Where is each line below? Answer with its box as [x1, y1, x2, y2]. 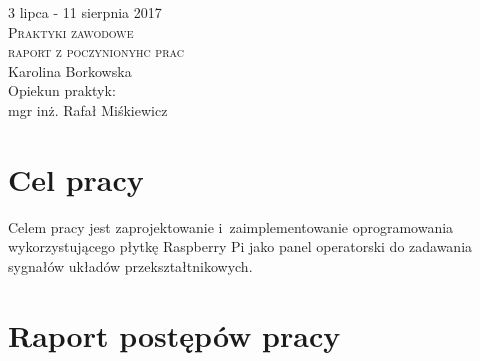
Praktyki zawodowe [8, 21, 134, 42]
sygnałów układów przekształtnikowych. [8, 255, 253, 276]
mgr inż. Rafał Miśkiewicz [8, 99, 168, 120]
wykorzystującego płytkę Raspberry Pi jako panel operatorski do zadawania [8, 236, 473, 257]
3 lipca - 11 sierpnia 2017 [8, 2, 162, 22]
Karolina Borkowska [8, 60, 132, 81]
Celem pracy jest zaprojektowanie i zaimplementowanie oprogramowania [8, 216, 454, 237]
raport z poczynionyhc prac [8, 41, 184, 62]
